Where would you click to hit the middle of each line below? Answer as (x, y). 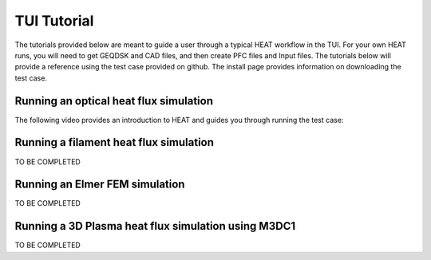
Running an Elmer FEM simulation (100, 185)
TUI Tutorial (54, 21)
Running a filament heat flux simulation (115, 142)
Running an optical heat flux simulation (114, 101)
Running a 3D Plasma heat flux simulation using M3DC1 (155, 226)
